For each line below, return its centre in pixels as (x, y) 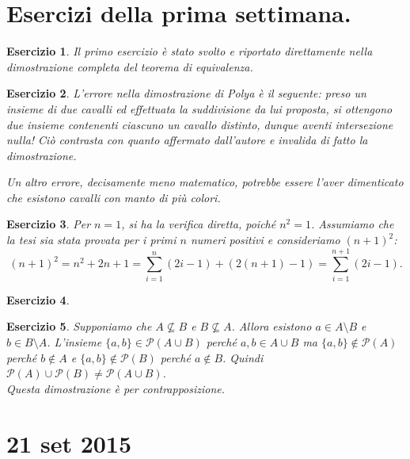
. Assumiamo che (352, 224)
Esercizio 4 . (38, 299)
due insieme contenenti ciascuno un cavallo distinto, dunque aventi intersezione (200, 124)
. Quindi (243, 357)
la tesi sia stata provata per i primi (91, 240)
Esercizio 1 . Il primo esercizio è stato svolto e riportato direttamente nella (190, 51)
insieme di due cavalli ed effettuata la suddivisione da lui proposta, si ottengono (199, 108)
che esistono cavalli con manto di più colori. (114, 197)
